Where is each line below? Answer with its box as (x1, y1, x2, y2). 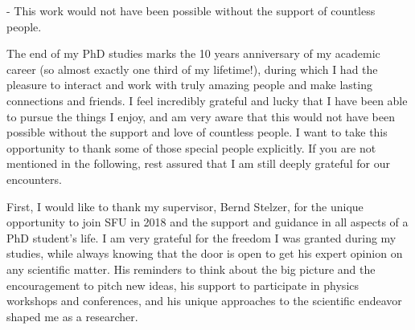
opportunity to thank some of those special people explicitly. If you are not (6, 139, 376, 156)
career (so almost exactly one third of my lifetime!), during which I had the (6, 60, 378, 77)
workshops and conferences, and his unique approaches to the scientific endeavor (6, 292, 402, 309)
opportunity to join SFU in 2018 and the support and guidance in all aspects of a (6, 214, 409, 230)
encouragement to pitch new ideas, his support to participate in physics (6, 276, 360, 293)
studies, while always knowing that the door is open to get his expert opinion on (6, 245, 403, 262)
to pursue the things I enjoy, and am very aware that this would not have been (6, 108, 395, 124)
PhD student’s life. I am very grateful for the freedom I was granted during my (6, 229, 397, 246)
